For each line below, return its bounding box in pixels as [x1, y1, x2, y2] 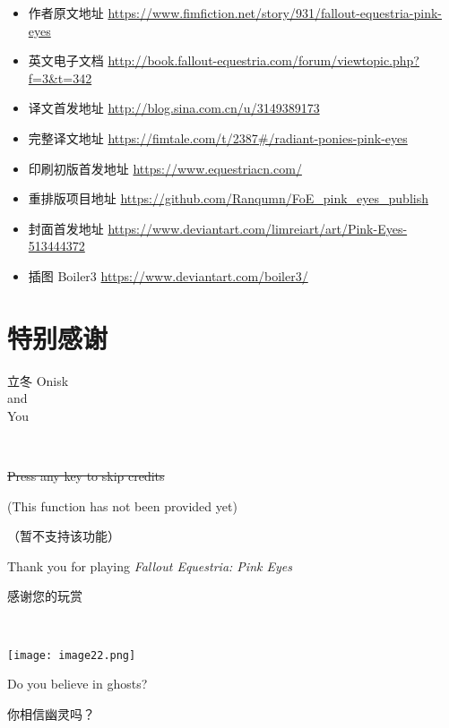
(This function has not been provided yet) [7, 496, 237, 515]
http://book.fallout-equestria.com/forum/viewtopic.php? [108, 51, 419, 70]
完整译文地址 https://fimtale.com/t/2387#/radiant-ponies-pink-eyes [28, 128, 408, 147]
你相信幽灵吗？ [7, 704, 95, 723]
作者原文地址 [28, 4, 104, 21]
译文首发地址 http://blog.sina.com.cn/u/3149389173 [28, 98, 320, 117]
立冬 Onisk [7, 371, 69, 390]
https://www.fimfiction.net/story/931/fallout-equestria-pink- [108, 4, 442, 21]
